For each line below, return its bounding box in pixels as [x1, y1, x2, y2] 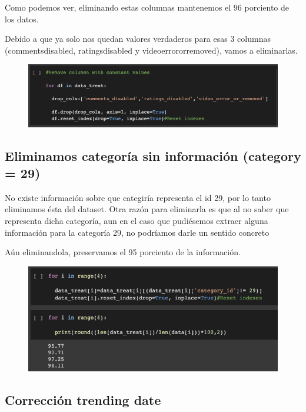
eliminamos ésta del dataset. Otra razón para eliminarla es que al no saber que [5, 203, 289, 215]
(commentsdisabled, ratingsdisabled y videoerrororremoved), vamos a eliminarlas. [5, 44, 298, 56]
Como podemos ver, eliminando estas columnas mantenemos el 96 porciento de [5, 1, 290, 13]
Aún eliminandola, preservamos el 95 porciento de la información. [5, 246, 241, 258]
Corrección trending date [5, 391, 161, 409]
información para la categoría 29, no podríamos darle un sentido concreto [5, 226, 270, 238]
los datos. [5, 12, 39, 25]
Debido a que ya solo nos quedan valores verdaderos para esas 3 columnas [5, 32, 271, 45]
